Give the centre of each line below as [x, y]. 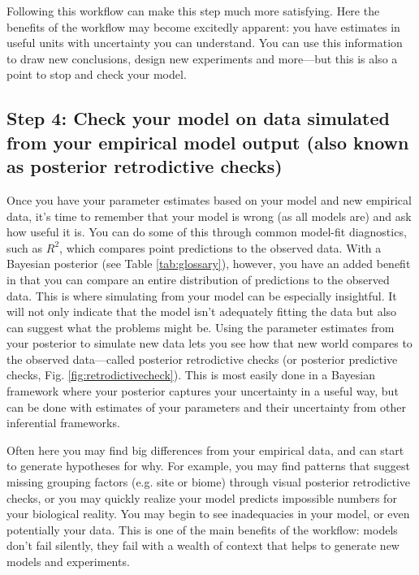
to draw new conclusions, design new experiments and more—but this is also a [202, 58]
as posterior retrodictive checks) [145, 166]
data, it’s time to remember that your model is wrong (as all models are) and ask [209, 216]
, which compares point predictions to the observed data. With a [220, 247]
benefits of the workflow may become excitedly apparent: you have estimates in [203, 26]
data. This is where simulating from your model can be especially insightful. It [202, 295]
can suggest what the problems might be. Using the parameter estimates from [201, 327]
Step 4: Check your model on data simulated [198, 118]
